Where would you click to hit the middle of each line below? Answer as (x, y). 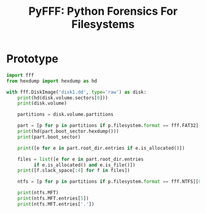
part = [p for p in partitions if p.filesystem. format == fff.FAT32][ (109, 126)
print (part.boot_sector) (49, 137)
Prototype (32, 59)
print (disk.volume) (42, 103)
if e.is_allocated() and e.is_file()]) (85, 165)
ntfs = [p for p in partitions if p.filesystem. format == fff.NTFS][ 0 (109, 182)
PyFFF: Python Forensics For (103, 11)
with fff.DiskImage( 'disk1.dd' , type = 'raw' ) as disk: (77, 92)
